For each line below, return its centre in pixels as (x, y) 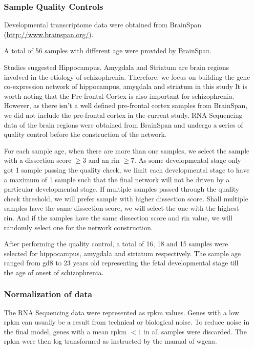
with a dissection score (38, 160)
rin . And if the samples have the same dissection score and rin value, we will (118, 217)
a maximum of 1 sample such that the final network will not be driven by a (117, 179)
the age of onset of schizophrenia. (54, 272)
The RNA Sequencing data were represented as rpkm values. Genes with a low (122, 312)
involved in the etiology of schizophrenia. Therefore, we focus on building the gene (127, 76)
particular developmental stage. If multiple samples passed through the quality (122, 189)
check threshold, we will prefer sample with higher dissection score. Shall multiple (126, 198)
